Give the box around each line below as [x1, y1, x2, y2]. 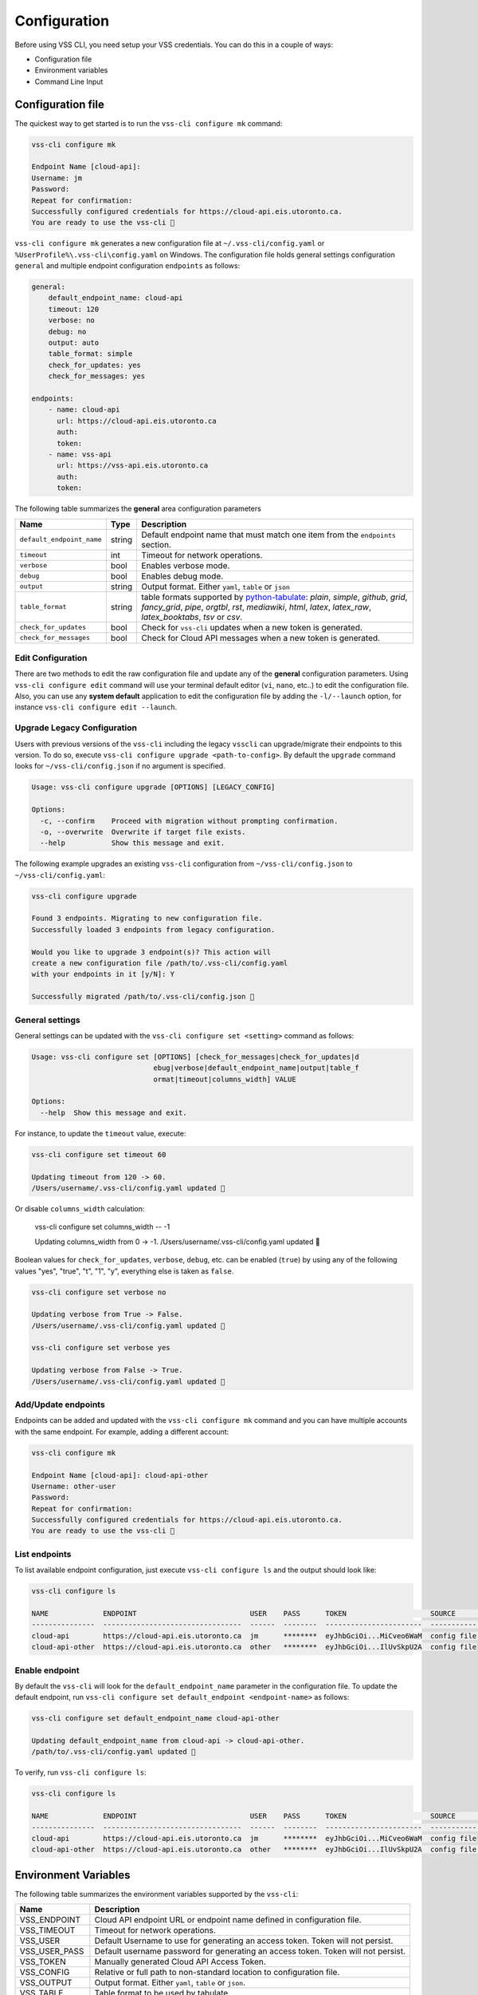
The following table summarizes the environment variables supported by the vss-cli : [14, 1889, 299, 1898]
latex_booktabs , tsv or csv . [141, 611, 243, 622]
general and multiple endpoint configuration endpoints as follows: [14, 261, 241, 271]
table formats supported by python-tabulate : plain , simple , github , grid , [141, 591, 408, 602]
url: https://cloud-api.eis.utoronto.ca [57, 416, 217, 425]
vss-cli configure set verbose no [31, 1287, 167, 1297]
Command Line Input [34, 77, 104, 86]
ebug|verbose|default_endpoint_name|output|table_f [153, 1064, 360, 1073]
